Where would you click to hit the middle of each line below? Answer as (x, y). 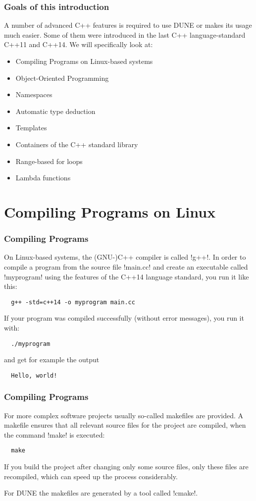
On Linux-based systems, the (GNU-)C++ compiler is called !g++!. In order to (125, 257)
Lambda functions (43, 178)
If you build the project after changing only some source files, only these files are (126, 467)
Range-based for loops (49, 161)
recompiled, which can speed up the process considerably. (91, 476)
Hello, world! (34, 375)
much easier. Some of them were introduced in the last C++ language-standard (125, 34)
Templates (31, 128)
